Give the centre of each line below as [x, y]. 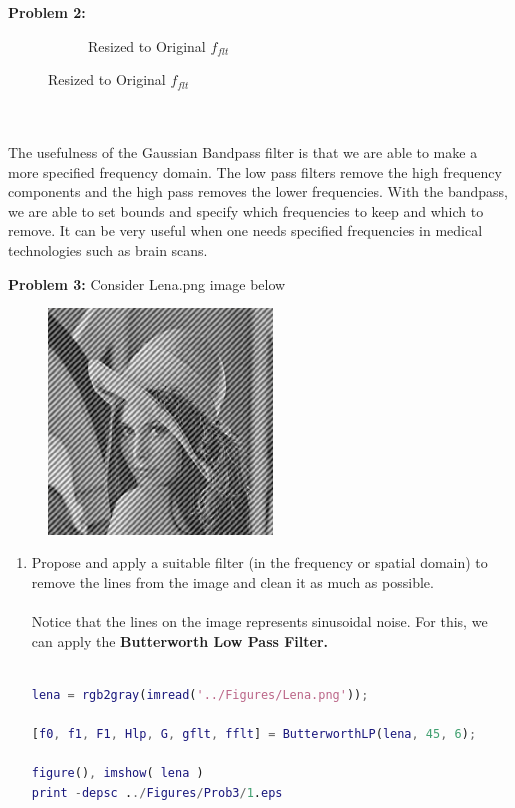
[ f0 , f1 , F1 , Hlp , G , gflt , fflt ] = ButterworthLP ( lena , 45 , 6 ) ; [254, 734]
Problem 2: [47, 12]
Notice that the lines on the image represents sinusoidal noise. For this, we [259, 621]
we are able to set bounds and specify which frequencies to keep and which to [246, 210]
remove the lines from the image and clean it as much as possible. [232, 582]
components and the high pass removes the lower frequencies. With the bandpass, [258, 191]
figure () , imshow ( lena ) [117, 773]
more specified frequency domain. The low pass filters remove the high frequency [255, 171]
